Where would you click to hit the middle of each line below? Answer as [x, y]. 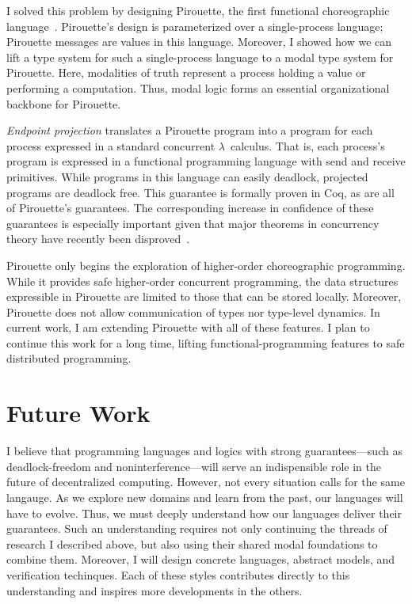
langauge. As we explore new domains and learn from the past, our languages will [205, 497]
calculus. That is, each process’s [307, 145]
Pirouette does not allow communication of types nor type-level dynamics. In [193, 311]
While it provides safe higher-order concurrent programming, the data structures [202, 281]
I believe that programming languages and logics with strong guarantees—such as [204, 451]
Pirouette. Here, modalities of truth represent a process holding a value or [186, 72]
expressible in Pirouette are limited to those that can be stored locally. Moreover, [204, 296]
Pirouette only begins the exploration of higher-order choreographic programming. [206, 265]
